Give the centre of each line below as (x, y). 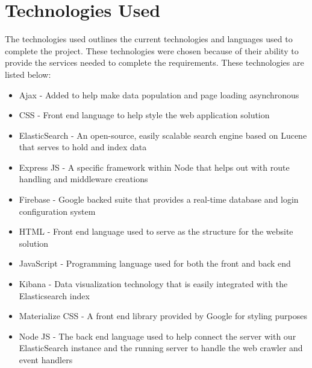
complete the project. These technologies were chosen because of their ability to (152, 50)
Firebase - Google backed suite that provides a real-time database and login (159, 199)
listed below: (28, 74)
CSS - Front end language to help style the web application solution (144, 115)
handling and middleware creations (83, 179)
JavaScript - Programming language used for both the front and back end (155, 263)
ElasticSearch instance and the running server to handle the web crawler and (161, 348)
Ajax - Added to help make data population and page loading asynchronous (159, 94)
